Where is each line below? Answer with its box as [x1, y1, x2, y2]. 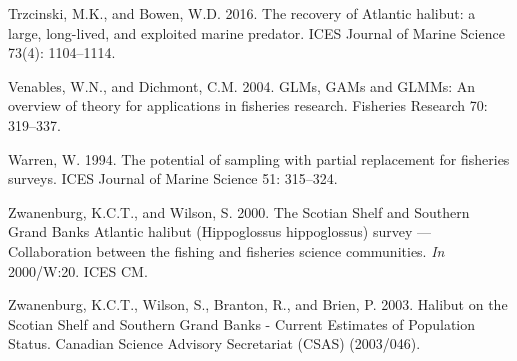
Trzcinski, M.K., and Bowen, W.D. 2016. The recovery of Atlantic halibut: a [8, 3, 476, 23]
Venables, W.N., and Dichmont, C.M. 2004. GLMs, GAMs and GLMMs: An [8, 75, 476, 96]
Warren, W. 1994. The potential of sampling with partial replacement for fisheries [8, 148, 510, 169]
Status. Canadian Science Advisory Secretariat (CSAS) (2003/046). [8, 333, 421, 354]
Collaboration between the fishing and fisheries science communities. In [8, 240, 445, 261]
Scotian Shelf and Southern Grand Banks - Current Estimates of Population [8, 313, 476, 334]
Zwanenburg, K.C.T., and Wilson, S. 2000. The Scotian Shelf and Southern [8, 201, 470, 222]
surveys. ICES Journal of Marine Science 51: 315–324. [8, 168, 338, 189]
